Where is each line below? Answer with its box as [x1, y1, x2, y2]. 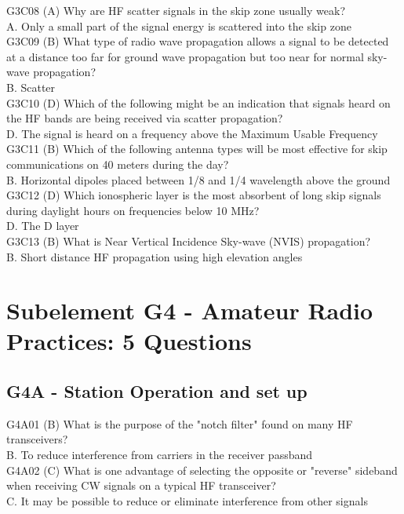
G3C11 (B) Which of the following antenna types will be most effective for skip [6, 140, 388, 157]
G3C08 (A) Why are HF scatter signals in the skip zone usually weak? [6, 2, 345, 18]
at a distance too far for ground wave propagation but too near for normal [6, 48, 364, 64]
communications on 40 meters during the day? [6, 155, 229, 172]
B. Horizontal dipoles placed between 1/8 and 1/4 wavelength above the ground [6, 171, 391, 188]
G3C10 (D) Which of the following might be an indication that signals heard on [6, 94, 391, 111]
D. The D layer [6, 217, 79, 234]
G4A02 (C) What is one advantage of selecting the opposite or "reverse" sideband [6, 461, 398, 478]
